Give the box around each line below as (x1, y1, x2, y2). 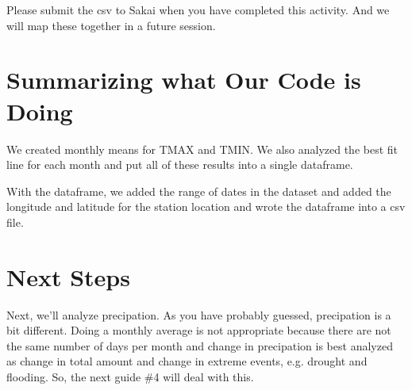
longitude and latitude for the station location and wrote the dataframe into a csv (6, 198, 406, 215)
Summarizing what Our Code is (6, 63, 361, 96)
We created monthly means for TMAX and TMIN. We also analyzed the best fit (6, 140, 399, 157)
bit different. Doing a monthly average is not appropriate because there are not (6, 322, 391, 338)
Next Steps (6, 260, 130, 292)
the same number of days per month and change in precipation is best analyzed (6, 337, 393, 354)
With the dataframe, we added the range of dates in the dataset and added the (6, 182, 391, 199)
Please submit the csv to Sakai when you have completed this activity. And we (6, 2, 390, 17)
